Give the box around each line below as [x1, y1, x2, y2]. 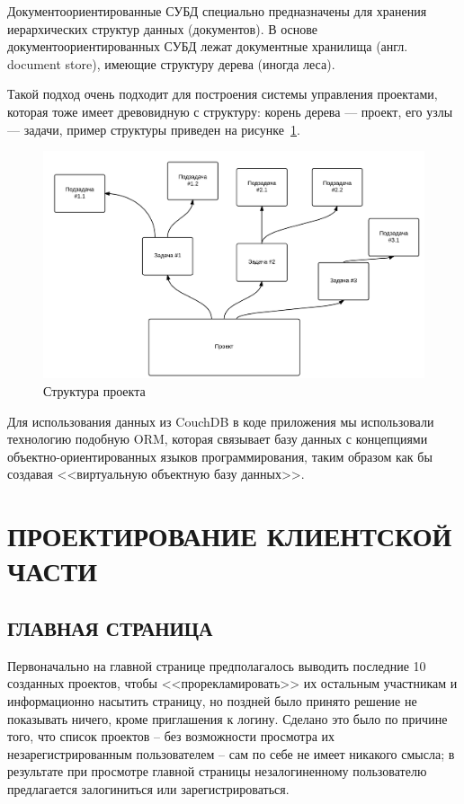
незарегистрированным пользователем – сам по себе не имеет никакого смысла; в [7, 744, 455, 763]
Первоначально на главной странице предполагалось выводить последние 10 [7, 656, 426, 675]
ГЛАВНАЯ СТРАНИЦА [7, 614, 213, 641]
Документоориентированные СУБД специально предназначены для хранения [7, 2, 427, 20]
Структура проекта [43, 381, 146, 400]
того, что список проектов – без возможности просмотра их [7, 727, 335, 746]
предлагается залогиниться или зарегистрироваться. [7, 779, 290, 798]
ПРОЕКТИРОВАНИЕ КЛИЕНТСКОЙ [7, 517, 452, 554]
